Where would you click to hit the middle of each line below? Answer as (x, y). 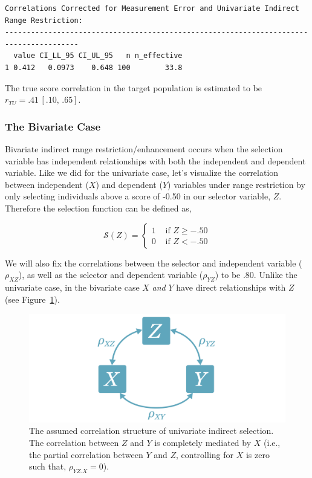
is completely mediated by (203, 442)
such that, (48, 466)
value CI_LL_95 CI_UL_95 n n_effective (98, 56)
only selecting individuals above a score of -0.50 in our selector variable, (138, 196)
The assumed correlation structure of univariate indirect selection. (151, 431)
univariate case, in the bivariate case (72, 287)
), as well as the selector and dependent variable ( (111, 275)
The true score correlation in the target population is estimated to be (134, 87)
